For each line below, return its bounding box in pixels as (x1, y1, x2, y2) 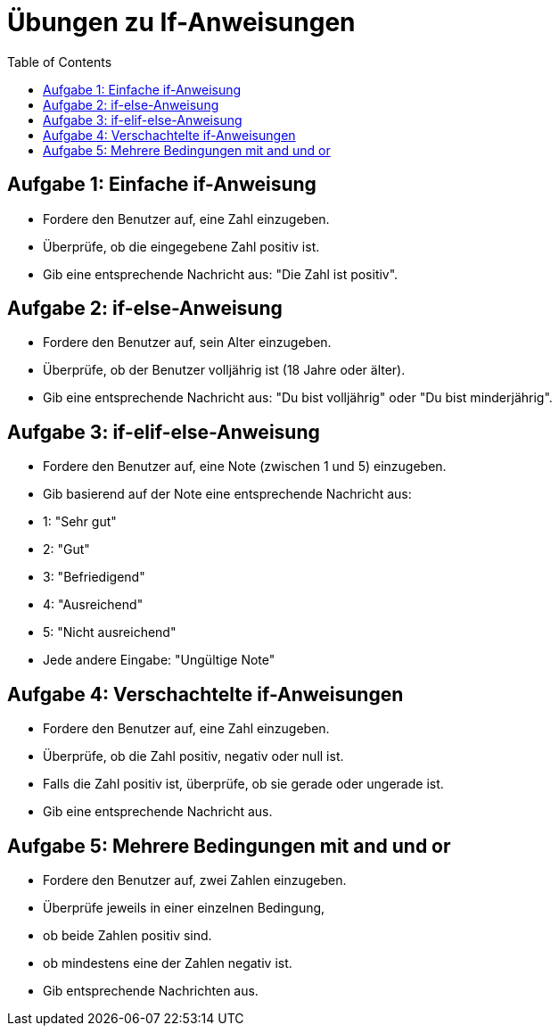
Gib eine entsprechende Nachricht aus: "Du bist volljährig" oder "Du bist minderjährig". (43, 390, 553, 406)
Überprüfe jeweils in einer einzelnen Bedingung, (43, 899, 325, 915)
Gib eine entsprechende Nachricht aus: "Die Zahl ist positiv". (43, 266, 399, 282)
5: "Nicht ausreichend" (43, 624, 177, 640)
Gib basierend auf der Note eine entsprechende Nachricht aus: (43, 486, 412, 502)
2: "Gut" (43, 541, 90, 558)
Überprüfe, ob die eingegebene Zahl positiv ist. (43, 238, 320, 254)
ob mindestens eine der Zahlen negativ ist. (43, 954, 292, 971)
